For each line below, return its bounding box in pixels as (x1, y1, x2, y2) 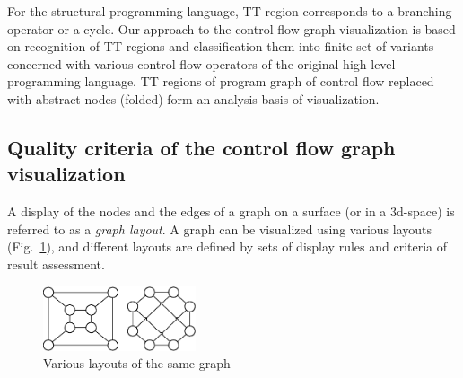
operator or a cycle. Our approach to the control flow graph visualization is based (7, 19, 456, 38)
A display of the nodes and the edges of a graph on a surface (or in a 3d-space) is (7, 202, 455, 221)
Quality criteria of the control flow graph (7, 133, 396, 161)
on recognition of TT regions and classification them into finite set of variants (7, 37, 434, 56)
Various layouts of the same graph (43, 354, 231, 373)
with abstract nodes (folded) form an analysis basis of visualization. (7, 89, 380, 108)
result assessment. (7, 254, 105, 273)
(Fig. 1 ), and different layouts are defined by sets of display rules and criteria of (7, 237, 448, 256)
